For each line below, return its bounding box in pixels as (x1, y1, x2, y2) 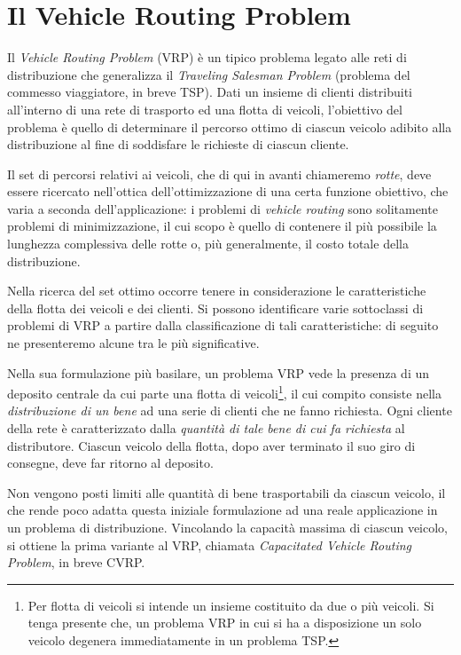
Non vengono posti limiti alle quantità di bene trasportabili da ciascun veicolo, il (7, 483, 446, 501)
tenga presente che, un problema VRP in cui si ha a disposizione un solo (27, 613, 422, 632)
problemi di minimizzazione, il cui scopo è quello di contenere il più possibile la (7, 217, 437, 235)
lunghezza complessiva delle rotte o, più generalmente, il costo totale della (7, 234, 409, 253)
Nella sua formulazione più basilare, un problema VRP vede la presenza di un (7, 363, 430, 382)
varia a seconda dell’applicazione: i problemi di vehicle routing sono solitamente (7, 199, 438, 217)
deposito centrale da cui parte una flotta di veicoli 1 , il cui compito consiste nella (7, 382, 441, 402)
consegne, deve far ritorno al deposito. (7, 454, 214, 472)
